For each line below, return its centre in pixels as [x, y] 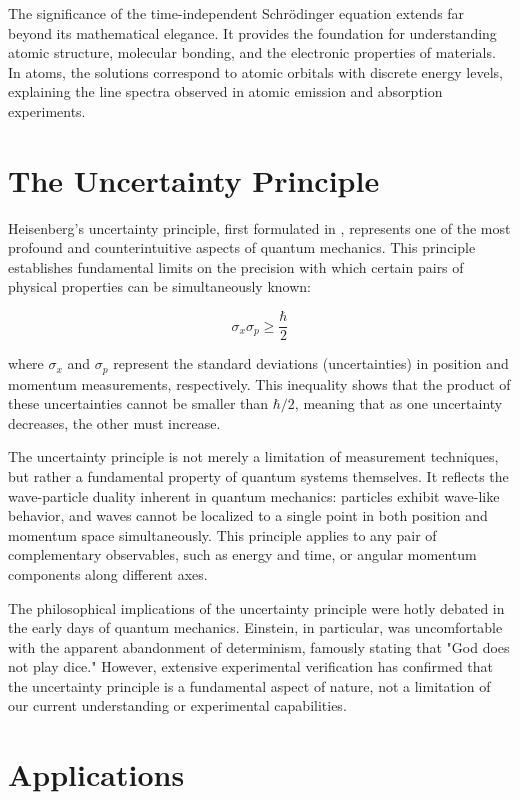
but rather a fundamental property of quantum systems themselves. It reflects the [258, 475]
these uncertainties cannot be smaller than [138, 403]
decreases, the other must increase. [114, 422]
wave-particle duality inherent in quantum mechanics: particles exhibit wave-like [254, 495]
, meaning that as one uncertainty [398, 403]
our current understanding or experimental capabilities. [177, 705]
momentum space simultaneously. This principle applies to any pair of [222, 534]
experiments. [47, 110]
